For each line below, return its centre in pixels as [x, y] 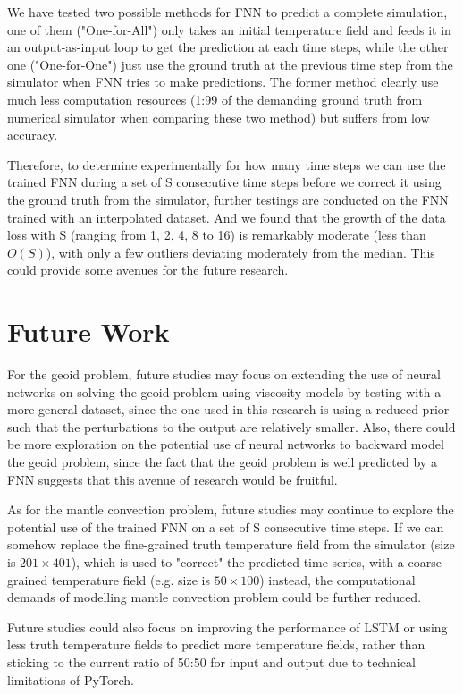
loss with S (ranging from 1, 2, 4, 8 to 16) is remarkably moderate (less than [217, 235]
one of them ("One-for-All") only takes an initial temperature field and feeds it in [229, 29]
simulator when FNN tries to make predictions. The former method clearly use [223, 82]
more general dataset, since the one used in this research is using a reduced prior [228, 409]
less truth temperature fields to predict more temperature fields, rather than [216, 644]
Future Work [88, 331]
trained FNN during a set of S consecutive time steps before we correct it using [224, 182]
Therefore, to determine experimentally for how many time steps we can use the [227, 164]
